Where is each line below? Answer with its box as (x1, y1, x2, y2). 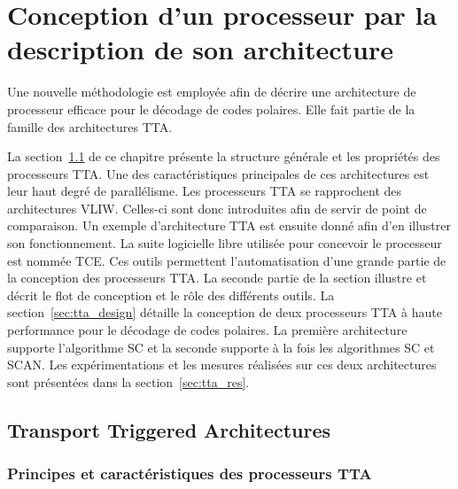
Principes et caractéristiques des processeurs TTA (7, 462, 372, 485)
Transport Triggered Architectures (7, 415, 331, 443)
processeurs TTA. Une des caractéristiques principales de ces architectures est (7, 164, 430, 182)
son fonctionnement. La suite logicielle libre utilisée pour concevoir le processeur (7, 234, 442, 252)
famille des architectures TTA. (7, 117, 173, 136)
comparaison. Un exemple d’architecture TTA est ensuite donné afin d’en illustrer (7, 216, 452, 235)
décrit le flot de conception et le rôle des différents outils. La (7, 285, 335, 304)
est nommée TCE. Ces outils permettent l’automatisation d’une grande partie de (7, 251, 446, 269)
